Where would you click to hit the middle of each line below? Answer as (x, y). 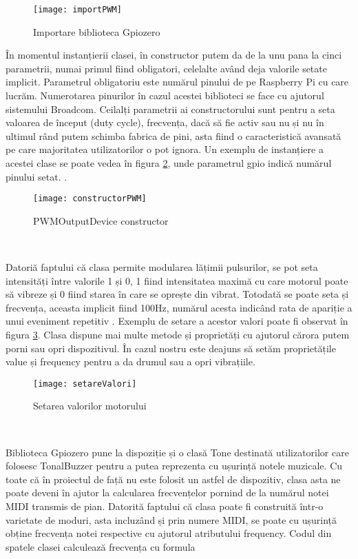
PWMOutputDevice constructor (101, 220)
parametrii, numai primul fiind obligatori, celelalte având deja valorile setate (166, 68)
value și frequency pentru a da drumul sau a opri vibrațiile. (130, 362)
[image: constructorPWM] (90, 199)
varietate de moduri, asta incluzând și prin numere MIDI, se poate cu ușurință (171, 519)
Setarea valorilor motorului (90, 406)
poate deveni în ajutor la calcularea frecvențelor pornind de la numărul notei (167, 492)
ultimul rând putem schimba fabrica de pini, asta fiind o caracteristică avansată (173, 135)
